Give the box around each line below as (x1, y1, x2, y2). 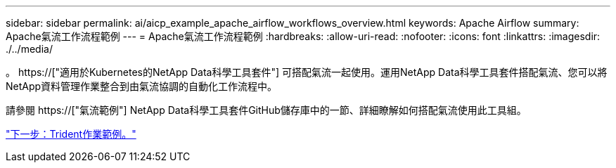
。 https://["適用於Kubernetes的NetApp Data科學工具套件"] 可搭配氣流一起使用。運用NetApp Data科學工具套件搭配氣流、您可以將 (6, 66, 608, 78)
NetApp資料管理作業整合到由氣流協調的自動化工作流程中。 (6, 80, 278, 92)
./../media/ (6, 43, 53, 55)
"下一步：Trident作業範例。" (6, 128, 136, 140)
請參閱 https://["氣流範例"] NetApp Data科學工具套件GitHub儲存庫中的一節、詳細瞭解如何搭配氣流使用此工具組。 (6, 104, 527, 116)
